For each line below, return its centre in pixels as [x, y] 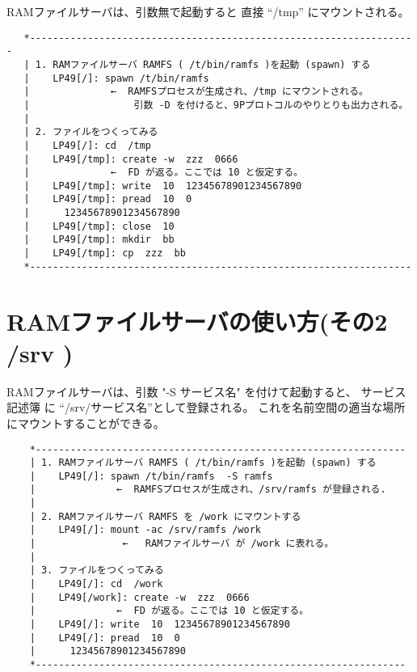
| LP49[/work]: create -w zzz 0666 [139, 597]
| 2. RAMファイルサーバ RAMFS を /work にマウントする [165, 516]
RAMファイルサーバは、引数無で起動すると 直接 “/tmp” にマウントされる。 [208, 11]
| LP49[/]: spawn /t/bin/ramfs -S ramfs [151, 476]
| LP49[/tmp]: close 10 [99, 226]
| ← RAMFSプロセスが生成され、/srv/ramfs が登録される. [208, 490]
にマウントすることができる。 [86, 423]
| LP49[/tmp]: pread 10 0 [108, 199]
